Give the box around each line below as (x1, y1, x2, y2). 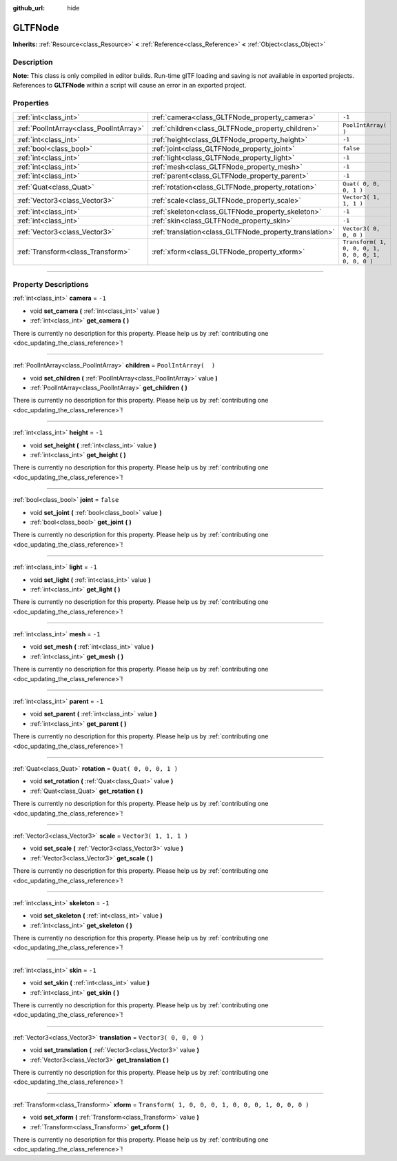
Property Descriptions (12, 279, 89, 289)
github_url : (12, 4, 45, 12)
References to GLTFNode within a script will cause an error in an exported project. (12, 81, 247, 90)
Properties (12, 99, 50, 108)
